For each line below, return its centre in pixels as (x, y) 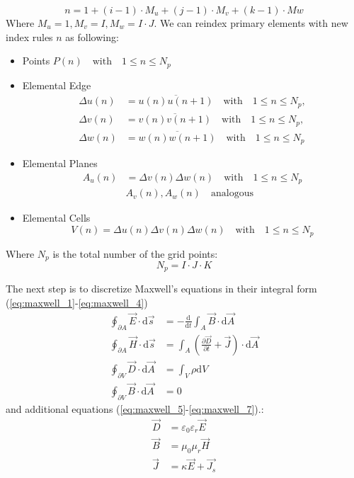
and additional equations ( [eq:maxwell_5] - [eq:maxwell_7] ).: (135, 408)
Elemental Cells (56, 218)
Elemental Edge (57, 85)
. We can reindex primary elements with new (251, 23)
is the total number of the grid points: (135, 253)
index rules (29, 36)
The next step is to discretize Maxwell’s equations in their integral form (161, 289)
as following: (92, 36)
